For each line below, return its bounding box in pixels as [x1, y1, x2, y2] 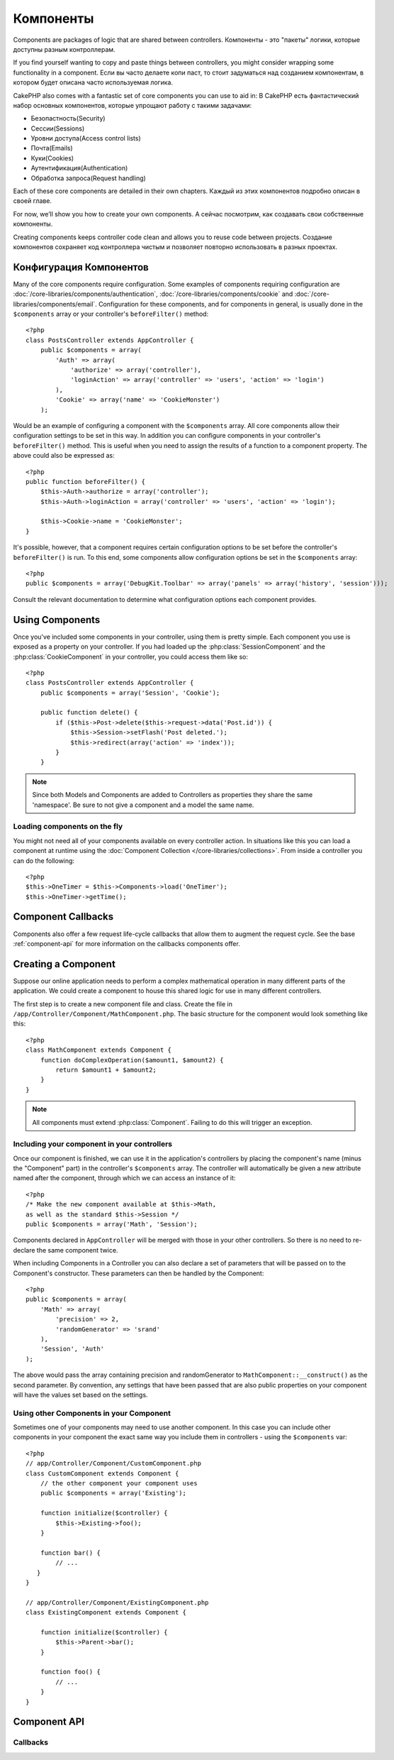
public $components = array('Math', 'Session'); [26, 1221, 198, 1228]
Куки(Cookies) [30, 153, 74, 163]
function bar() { [40, 1549, 101, 1557]
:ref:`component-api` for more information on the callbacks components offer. [13, 939, 240, 947]
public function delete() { [40, 708, 138, 717]
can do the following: [13, 856, 74, 865]
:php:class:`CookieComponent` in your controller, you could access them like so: [13, 652, 248, 661]
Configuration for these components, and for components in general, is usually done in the [98, 299, 364, 308]
